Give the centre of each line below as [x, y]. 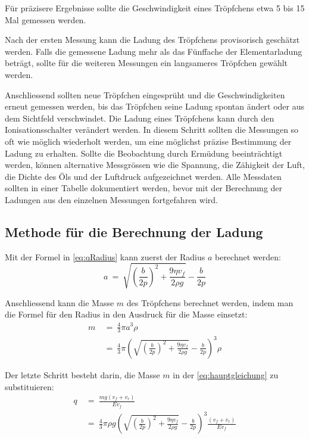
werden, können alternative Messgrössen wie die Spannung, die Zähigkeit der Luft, [155, 165]
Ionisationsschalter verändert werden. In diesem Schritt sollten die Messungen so [152, 130]
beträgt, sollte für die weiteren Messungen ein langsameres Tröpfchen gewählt [146, 63]
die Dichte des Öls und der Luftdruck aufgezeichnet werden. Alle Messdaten [143, 176]
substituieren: [29, 386]
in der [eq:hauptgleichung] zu [226, 374]
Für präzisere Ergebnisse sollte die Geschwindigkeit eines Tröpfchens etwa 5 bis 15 [155, 8]
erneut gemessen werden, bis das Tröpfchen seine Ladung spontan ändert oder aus [154, 106]
